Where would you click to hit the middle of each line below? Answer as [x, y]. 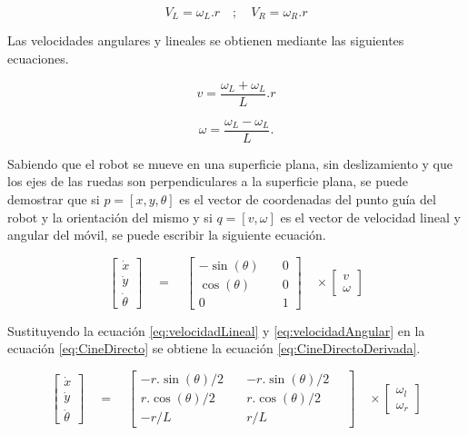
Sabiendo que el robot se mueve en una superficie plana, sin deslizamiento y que [230, 163]
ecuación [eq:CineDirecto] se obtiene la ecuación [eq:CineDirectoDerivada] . [214, 348]
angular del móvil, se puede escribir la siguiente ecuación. [167, 235]
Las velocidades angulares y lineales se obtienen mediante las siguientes [206, 40]
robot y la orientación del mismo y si [110, 217]
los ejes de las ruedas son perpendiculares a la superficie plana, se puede [208, 181]
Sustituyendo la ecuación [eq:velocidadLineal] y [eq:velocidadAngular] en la [216, 330]
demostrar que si [54, 198]
